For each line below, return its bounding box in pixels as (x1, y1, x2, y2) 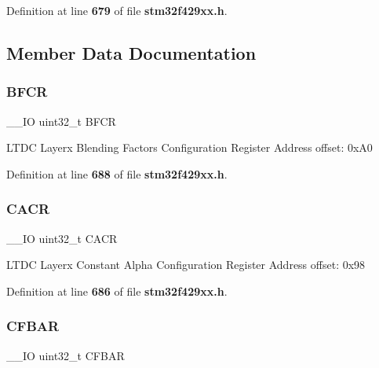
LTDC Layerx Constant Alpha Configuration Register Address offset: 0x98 (6, 256, 366, 273)
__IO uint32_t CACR (6, 230, 118, 246)
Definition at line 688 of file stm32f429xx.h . (6, 165, 228, 182)
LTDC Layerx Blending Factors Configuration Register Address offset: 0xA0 (6, 139, 373, 156)
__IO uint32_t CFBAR (6, 347, 125, 363)
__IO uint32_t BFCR (6, 112, 116, 129)
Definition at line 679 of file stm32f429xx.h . (6, 2, 228, 18)
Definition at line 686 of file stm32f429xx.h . (6, 282, 228, 299)
